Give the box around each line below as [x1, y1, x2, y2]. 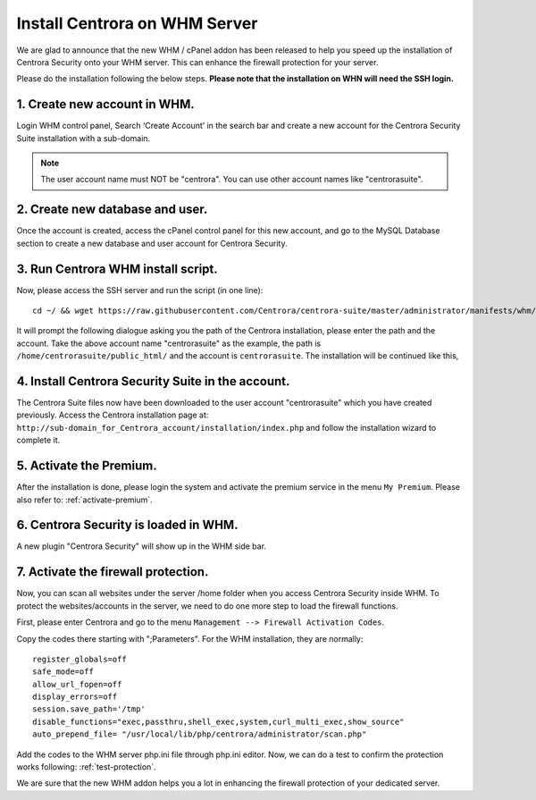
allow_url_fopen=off [32, 679, 122, 689]
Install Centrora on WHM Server [16, 13, 258, 33]
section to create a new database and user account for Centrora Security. [16, 238, 288, 248]
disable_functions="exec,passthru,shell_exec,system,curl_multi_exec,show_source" [32, 716, 405, 727]
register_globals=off [32, 653, 127, 664]
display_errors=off [32, 692, 118, 702]
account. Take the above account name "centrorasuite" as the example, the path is [16, 338, 322, 349]
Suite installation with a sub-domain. [16, 132, 151, 143]
